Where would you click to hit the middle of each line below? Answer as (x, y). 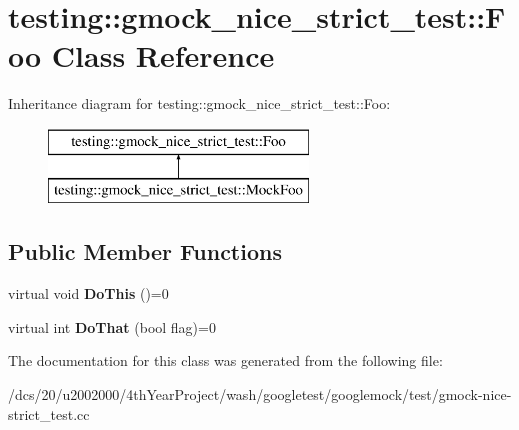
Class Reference (163, 55)
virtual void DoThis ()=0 (88, 293)
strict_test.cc (49, 413)
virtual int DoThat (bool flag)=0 (112, 326)
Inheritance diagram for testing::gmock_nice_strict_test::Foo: (199, 103)
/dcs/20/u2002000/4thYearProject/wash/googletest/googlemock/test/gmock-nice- (260, 394)
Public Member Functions (145, 251)
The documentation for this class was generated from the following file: (225, 360)
